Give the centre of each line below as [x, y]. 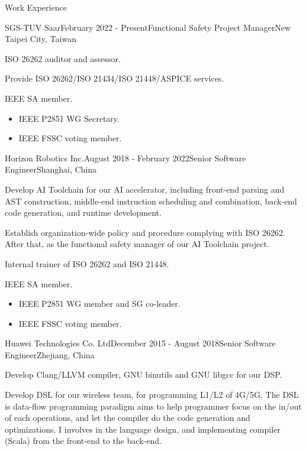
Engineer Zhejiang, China [50, 354]
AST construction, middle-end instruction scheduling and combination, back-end [151, 201]
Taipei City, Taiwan [41, 39]
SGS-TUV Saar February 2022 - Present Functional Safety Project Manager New [148, 27]
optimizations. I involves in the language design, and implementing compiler [143, 429]
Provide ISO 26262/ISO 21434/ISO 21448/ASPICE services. [115, 78]
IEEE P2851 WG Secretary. [69, 118]
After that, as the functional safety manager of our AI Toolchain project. [137, 244]
